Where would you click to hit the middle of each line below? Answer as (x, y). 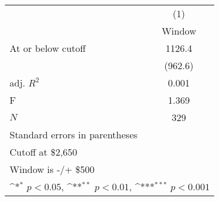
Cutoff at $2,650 (44, 152)
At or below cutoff (48, 48)
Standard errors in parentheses (74, 134)
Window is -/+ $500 (52, 169)
